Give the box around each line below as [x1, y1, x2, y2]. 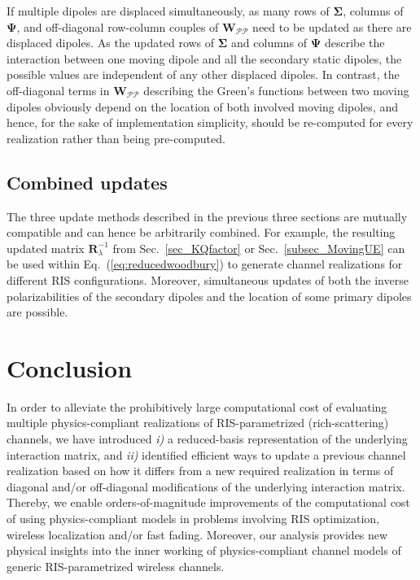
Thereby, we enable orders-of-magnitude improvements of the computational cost [7, 494, 410, 511]
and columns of [231, 34, 308, 51]
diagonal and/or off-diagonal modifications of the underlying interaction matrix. [7, 478, 405, 495]
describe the [324, 34, 385, 51]
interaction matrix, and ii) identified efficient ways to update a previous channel [7, 446, 406, 463]
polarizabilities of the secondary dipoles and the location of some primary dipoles [7, 287, 412, 304]
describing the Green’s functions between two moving [143, 81, 409, 98]
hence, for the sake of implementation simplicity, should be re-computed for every [7, 114, 413, 131]
